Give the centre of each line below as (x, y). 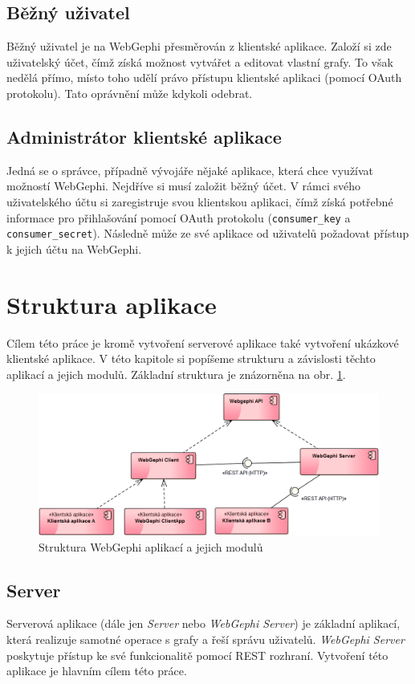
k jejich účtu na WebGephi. (74, 248)
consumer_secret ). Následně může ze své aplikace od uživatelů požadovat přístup (208, 233)
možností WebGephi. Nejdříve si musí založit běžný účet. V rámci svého (184, 186)
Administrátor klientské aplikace (144, 136)
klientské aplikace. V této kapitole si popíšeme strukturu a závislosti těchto (191, 358)
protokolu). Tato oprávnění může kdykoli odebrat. (130, 93)
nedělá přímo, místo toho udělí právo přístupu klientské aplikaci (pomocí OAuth (204, 77)
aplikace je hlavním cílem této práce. (97, 671)
